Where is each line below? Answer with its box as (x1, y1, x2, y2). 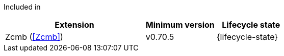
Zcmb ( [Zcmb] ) (5, 32, 63, 42)
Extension (55, 20, 94, 30)
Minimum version (145, 20, 215, 30)
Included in (4, 3, 41, 11)
